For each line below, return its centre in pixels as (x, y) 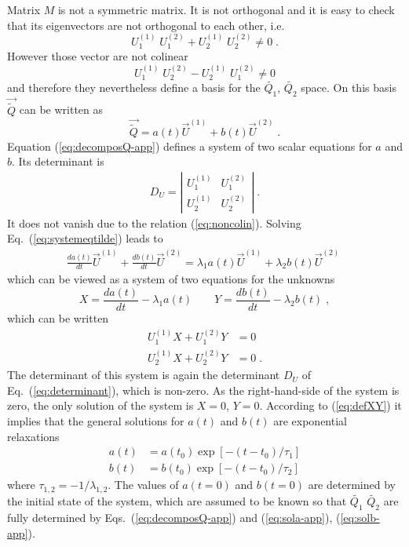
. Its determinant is (58, 161)
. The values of (143, 485)
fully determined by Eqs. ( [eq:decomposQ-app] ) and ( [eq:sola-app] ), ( (174, 517)
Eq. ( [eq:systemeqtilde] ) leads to (85, 238)
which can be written (58, 318)
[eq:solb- (360, 517)
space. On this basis (349, 88)
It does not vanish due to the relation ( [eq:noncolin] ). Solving (154, 222)
